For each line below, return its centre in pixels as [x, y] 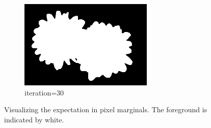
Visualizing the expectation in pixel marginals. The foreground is [106, 109]
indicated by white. [34, 119]
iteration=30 [44, 92]
